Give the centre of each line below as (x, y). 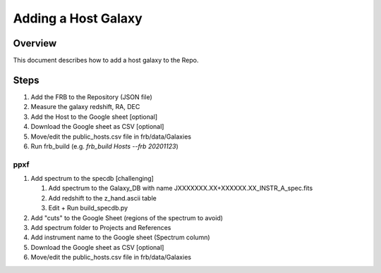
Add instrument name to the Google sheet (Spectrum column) (121, 237)
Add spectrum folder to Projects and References (101, 228)
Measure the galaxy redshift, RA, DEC (85, 107)
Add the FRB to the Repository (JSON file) (91, 97)
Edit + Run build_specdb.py (88, 208)
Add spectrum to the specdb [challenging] (92, 179)
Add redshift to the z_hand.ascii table (102, 198)
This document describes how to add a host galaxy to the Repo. (106, 61)
